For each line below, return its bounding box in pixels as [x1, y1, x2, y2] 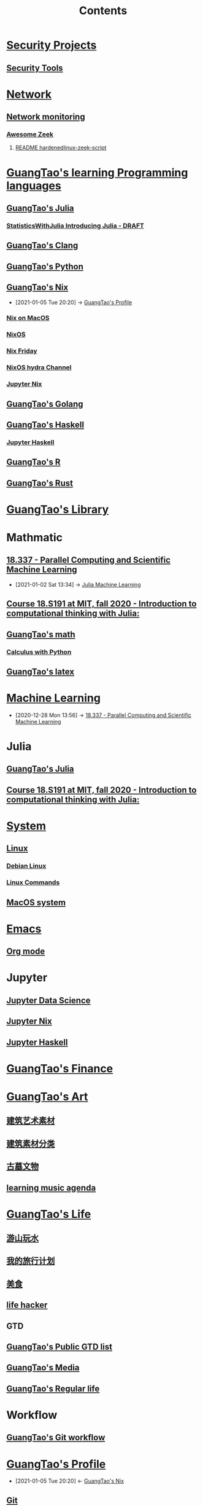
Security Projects [6, 38, 97, 52]
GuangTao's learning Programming [6, 165, 188, 179]
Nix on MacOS [6, 314, 50, 323]
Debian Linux [6, 861, 47, 870]
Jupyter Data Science [6, 995, 91, 1005]
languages [6, 179, 61, 192]
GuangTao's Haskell [6, 419, 85, 430]
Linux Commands [6, 878, 60, 887]
